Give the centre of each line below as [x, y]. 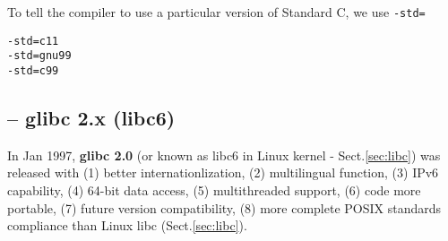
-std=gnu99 [39, 56]
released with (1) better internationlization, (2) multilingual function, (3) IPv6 [223, 172]
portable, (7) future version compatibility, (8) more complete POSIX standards [224, 207]
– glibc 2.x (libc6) [91, 118]
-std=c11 [33, 41]
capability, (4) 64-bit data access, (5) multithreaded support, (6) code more [214, 190]
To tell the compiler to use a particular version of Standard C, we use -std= [216, 12]
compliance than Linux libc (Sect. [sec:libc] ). [127, 225]
